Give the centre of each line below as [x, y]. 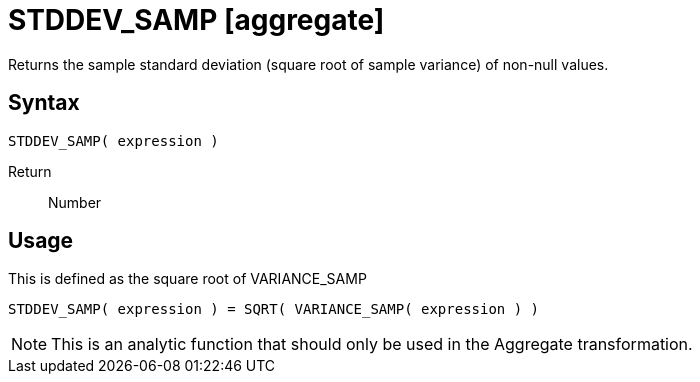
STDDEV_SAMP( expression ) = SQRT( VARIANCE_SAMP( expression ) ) [274, 309]
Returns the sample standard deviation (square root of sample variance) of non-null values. [308, 64]
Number [75, 202]
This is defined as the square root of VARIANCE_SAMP [187, 279]
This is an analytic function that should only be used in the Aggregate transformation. [372, 344]
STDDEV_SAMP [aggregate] [196, 20]
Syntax [44, 103]
